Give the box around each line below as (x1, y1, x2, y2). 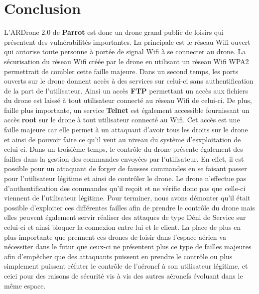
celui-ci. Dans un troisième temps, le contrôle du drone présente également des (4, 144, 243, 154)
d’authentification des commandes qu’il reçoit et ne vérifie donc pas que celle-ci (4, 183, 246, 193)
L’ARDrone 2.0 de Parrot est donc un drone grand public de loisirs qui (4, 27, 224, 37)
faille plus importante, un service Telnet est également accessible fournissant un (4, 104, 250, 115)
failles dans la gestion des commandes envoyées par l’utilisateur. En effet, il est (4, 153, 244, 164)
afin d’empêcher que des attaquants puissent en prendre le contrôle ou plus (4, 251, 233, 261)
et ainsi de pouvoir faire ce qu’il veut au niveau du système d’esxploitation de (4, 134, 241, 144)
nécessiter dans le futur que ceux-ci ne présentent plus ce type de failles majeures (4, 241, 252, 252)
